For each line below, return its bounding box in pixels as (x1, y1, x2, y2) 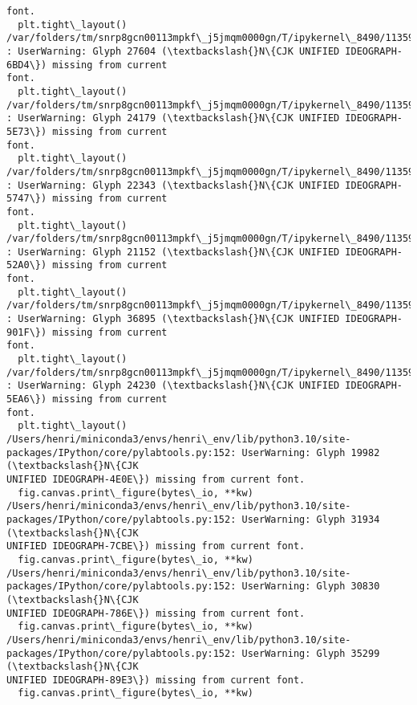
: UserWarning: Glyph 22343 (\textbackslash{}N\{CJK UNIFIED (6, 179, 340, 191)
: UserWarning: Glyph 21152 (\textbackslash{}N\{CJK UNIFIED (6, 246, 340, 258)
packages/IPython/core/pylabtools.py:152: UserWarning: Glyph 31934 (6, 513, 380, 525)
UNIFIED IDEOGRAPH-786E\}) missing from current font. (6, 607, 306, 619)
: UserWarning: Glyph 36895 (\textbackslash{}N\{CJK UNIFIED (6, 313, 340, 325)
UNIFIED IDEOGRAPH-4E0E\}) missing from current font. (6, 473, 306, 485)
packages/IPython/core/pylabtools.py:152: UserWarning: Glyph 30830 (6, 581, 380, 593)
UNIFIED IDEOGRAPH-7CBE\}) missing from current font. (6, 540, 306, 552)
